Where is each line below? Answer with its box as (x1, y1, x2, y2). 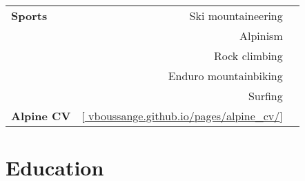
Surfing (248, 88, 283, 104)
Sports (11, 8, 48, 23)
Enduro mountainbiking (168, 68, 283, 84)
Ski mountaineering (189, 8, 283, 23)
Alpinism (239, 28, 283, 44)
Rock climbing (213, 48, 283, 64)
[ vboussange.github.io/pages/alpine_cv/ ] (81, 108, 283, 124)
